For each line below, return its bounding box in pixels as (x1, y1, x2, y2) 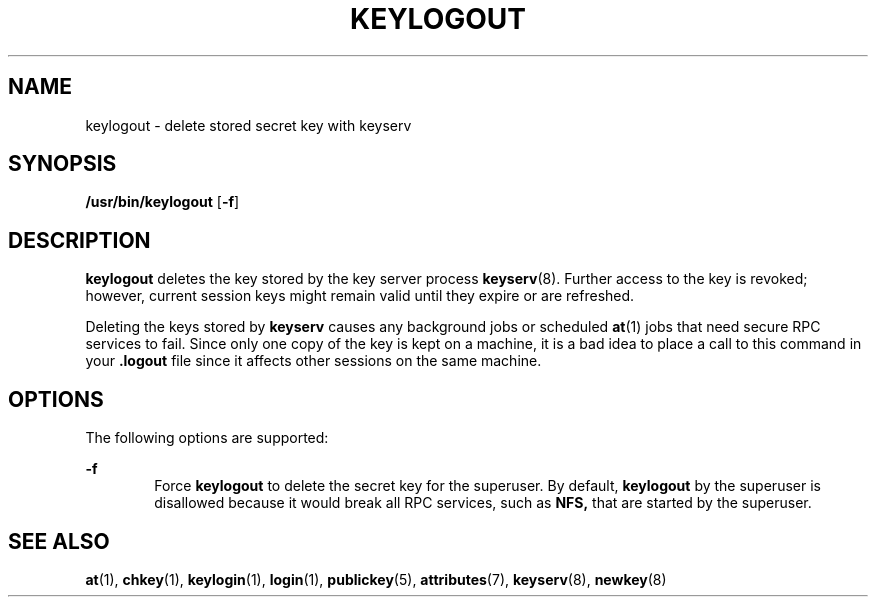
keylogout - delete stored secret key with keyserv (85, 116, 412, 134)
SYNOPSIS (8, 151, 117, 177)
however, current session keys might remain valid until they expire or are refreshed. (85, 287, 635, 305)
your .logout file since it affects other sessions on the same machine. (85, 352, 542, 370)
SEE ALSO (8, 528, 110, 554)
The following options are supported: (85, 429, 329, 447)
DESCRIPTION (8, 227, 151, 253)
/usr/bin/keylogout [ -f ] (85, 193, 240, 211)
